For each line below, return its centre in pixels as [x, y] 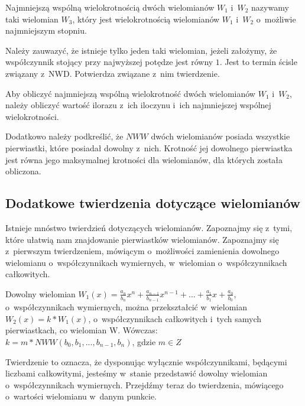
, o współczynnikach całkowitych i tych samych [175, 318]
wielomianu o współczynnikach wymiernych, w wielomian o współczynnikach [146, 262]
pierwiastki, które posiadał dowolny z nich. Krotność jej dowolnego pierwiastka [149, 147]
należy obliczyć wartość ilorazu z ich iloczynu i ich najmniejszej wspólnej [138, 105]
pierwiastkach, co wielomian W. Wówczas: [82, 330]
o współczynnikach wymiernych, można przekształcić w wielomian [126, 307]
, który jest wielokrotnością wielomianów [146, 19]
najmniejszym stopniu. [46, 30]
